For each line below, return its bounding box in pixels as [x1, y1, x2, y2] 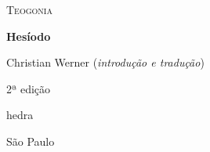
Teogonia [6, 2, 52, 17]
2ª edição [6, 80, 51, 96]
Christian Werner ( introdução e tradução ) [6, 54, 205, 71]
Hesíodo [6, 27, 51, 44]
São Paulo [6, 132, 55, 149]
